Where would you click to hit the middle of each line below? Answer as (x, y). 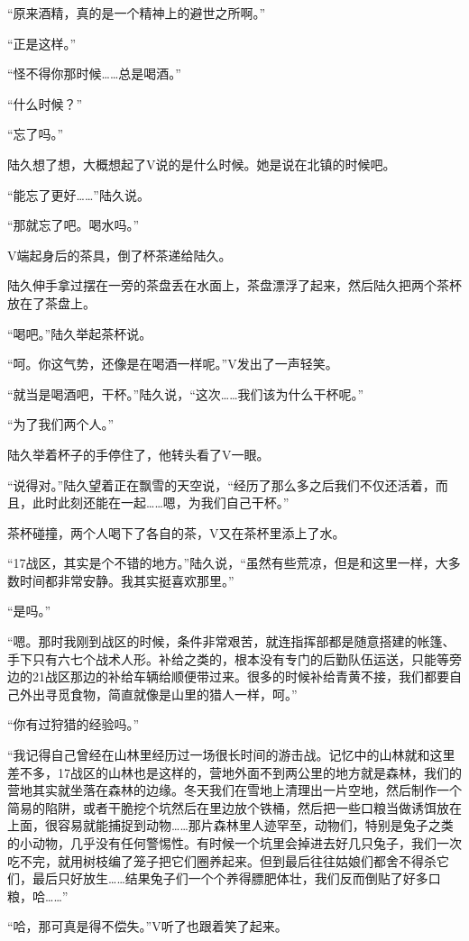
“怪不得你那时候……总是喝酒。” (94, 73)
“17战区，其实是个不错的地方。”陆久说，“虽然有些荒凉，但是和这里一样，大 (228, 563)
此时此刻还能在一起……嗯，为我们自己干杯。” (161, 502)
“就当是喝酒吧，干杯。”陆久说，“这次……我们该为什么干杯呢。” (186, 393)
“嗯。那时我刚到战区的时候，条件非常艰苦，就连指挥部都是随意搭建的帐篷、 (231, 641)
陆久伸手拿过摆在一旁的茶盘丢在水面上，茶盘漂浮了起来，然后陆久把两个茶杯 (234, 285)
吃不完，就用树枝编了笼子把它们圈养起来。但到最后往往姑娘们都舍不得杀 (222, 860)
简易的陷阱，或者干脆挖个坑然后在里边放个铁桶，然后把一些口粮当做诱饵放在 (234, 807)
